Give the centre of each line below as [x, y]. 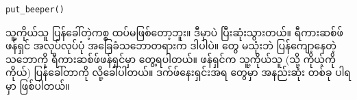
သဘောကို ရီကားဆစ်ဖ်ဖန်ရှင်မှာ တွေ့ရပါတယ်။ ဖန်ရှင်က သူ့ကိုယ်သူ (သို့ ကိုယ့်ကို [171, 59]
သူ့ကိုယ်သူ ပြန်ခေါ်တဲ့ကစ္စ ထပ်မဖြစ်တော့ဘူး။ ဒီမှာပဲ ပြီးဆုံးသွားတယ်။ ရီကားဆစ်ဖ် [174, 32]
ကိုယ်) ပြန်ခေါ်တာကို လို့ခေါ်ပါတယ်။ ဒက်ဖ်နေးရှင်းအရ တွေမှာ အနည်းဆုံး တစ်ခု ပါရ [178, 72]
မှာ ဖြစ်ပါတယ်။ [38, 85]
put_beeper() [35, 10]
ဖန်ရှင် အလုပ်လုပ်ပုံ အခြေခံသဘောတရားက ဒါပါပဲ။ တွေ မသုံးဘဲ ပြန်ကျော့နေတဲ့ [171, 46]
